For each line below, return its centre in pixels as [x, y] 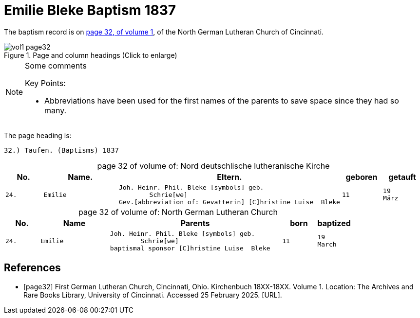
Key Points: [45, 83]
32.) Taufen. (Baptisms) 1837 [62, 150]
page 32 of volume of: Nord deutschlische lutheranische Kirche [213, 166]
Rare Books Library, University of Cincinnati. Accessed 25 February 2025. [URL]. [153, 295]
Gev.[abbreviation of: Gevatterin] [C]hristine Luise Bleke [229, 202]
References [32, 268]
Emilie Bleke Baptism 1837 [90, 10]
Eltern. [229, 177]
